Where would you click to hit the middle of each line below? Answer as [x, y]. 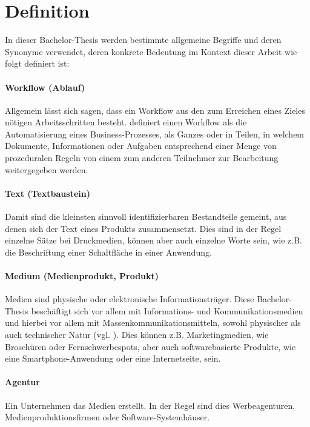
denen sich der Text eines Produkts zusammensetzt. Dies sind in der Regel [143, 228]
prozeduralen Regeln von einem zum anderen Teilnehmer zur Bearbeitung [142, 158]
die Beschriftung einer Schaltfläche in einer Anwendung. [108, 252]
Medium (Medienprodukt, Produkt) [82, 276]
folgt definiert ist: [37, 63]
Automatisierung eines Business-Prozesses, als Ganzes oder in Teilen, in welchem [155, 134]
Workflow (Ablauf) [45, 87]
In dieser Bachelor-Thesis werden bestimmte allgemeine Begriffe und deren [143, 40]
